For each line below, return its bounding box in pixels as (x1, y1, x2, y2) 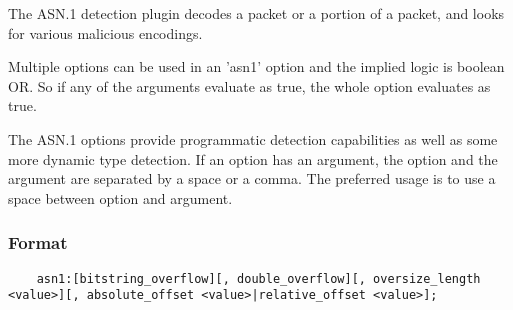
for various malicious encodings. (8, 22, 203, 43)
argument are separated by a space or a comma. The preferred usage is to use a (8, 168, 496, 189)
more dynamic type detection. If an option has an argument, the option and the (8, 148, 498, 169)
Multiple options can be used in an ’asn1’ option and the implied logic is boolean (8, 56, 505, 77)
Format (8, 230, 68, 255)
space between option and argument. (8, 187, 233, 208)
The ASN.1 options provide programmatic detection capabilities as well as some (8, 128, 498, 149)
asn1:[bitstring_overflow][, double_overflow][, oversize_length (36, 271, 481, 286)
